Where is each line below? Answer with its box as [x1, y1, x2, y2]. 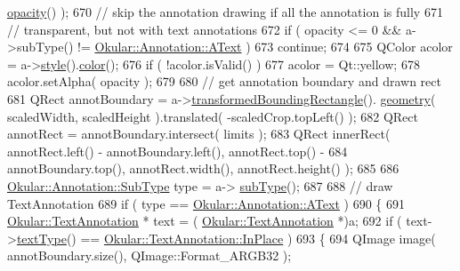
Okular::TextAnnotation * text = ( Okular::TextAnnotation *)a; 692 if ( [7, 211, 402, 230]
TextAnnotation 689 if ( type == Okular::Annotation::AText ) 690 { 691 [7, 194, 405, 212]
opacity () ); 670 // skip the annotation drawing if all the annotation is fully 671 [7, 3, 443, 20]
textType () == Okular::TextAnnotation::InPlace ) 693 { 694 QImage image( [16, 228, 436, 247]
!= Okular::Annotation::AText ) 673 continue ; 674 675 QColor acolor [77, 37, 453, 56]
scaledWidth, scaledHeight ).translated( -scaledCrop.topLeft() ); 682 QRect [7, 107, 418, 125]
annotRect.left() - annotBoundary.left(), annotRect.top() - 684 [7, 141, 348, 160]
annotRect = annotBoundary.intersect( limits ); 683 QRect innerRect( [7, 124, 391, 143]
